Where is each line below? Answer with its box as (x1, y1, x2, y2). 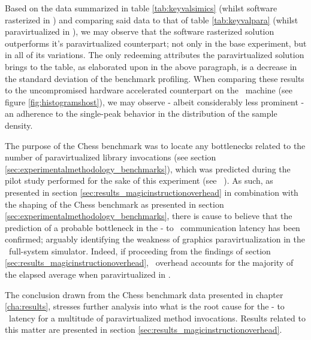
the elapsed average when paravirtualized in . (5, 268, 171, 281)
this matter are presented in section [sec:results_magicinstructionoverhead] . (5, 323, 282, 336)
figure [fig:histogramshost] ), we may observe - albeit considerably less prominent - (5, 95, 304, 108)
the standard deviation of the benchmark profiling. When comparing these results (5, 72, 304, 84)
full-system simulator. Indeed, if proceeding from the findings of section (8, 244, 271, 257)
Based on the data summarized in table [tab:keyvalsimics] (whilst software (5, 2, 277, 14)
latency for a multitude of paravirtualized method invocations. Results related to (8, 311, 306, 324)
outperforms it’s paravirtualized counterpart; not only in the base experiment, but (5, 37, 307, 49)
